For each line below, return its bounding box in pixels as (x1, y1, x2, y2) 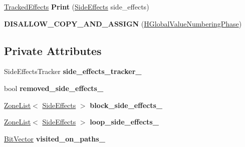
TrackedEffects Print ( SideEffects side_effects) (4, 1, 149, 11)
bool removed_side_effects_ (4, 82, 104, 93)
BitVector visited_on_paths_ (4, 133, 105, 143)
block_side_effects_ (90, 99, 162, 110)
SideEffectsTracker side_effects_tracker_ (4, 66, 142, 76)
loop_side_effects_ (90, 116, 159, 127)
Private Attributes (4, 42, 102, 58)
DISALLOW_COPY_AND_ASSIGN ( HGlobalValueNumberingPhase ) (4, 18, 242, 28)
